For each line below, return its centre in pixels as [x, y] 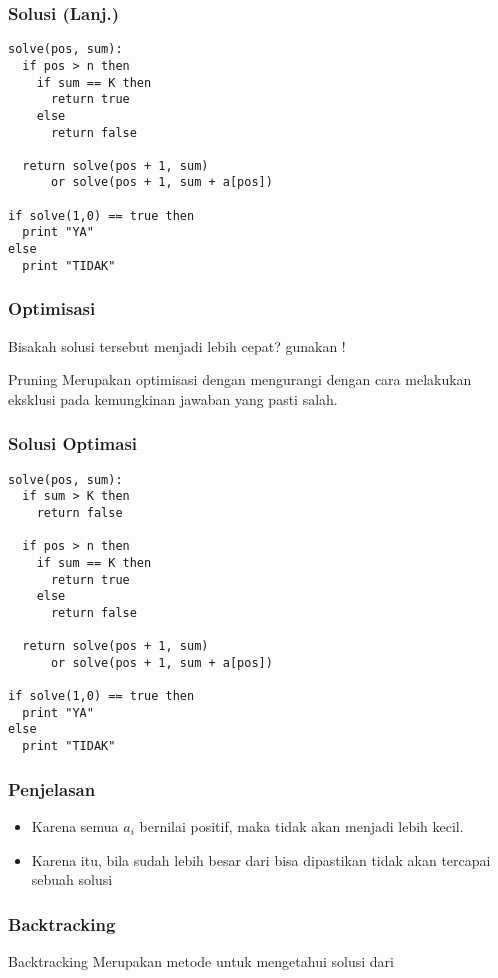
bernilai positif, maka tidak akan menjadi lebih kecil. [301, 826]
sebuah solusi [72, 879]
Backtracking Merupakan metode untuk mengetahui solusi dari [201, 961]
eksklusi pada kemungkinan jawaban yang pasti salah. [173, 398]
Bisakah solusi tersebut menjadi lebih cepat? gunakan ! [177, 345]
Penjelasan [52, 788]
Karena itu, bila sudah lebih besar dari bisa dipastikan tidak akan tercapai [261, 859]
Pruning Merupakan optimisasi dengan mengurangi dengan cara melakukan [240, 379]
